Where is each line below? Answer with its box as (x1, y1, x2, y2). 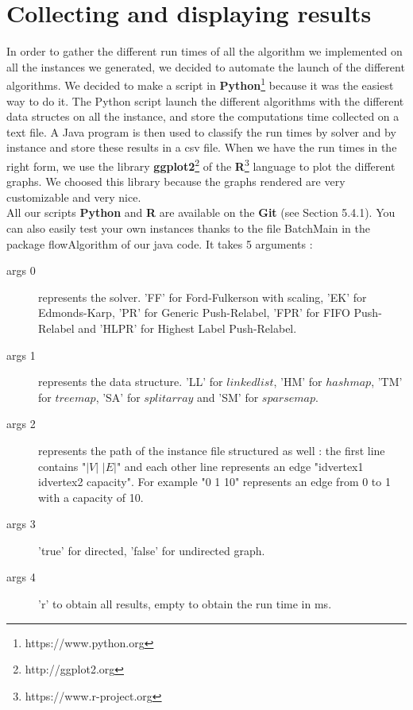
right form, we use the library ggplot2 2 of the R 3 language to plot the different (6, 155, 396, 174)
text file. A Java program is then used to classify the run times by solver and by (6, 123, 396, 140)
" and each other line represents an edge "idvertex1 (116, 457, 364, 474)
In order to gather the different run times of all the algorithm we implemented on (6, 43, 403, 60)
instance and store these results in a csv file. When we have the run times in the (6, 139, 397, 156)
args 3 (6, 515, 36, 532)
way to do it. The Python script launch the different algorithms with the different (6, 92, 404, 109)
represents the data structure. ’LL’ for (38, 373, 223, 390)
